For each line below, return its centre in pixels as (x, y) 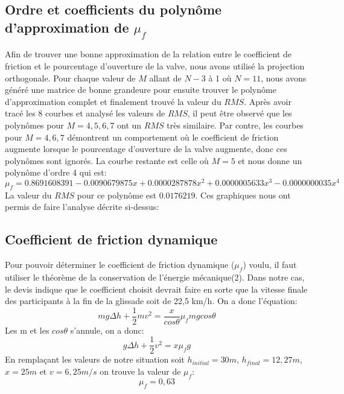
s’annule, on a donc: (107, 330)
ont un (129, 125)
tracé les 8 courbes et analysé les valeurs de (85, 113)
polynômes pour (34, 125)
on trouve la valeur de (140, 371)
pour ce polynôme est (116, 195)
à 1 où (220, 78)
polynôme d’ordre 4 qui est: (56, 172)
